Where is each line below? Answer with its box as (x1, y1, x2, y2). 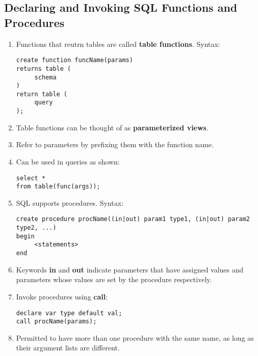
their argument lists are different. (16, 342, 120, 353)
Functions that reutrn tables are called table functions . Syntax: (16, 38, 220, 49)
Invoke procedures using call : (16, 291, 108, 302)
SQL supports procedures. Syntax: (16, 197, 123, 208)
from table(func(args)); (16, 183, 100, 190)
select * (16, 174, 46, 182)
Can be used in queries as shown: (16, 156, 120, 167)
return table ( (16, 90, 68, 98)
